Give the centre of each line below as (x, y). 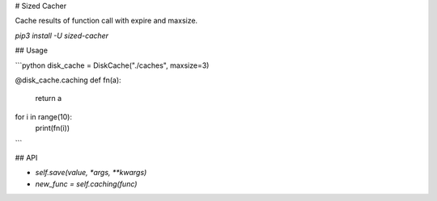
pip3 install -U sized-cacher (62, 36)
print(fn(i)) (53, 128)
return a (49, 98)
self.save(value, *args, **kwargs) (91, 173)
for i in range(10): (44, 116)
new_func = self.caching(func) (86, 184)
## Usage (32, 50)
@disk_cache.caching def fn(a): (68, 80)
